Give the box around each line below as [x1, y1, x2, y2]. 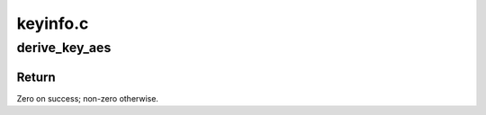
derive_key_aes [16, 40, 112, 56]
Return [16, 69, 56, 84]
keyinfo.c [16, 13, 89, 33]
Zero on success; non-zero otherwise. [16, 93, 159, 103]
